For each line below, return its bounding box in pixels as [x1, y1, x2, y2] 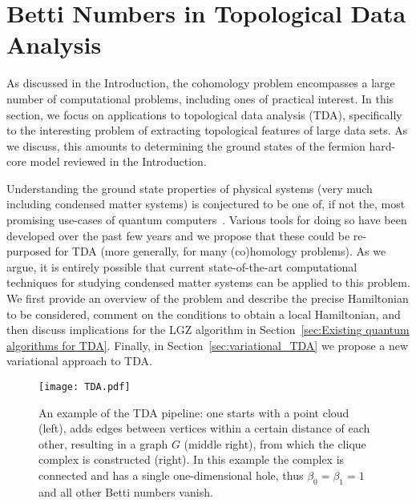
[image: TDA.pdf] [38, 381, 131, 392]
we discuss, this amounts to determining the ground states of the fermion [6, 137, 366, 154]
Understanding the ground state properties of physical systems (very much [6, 179, 373, 196]
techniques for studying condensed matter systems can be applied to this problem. [6, 274, 410, 291]
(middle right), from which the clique [184, 435, 366, 452]
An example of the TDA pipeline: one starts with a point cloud [38, 404, 349, 421]
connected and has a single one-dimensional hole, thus [38, 467, 304, 484]
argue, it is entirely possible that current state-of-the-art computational [6, 258, 357, 275]
